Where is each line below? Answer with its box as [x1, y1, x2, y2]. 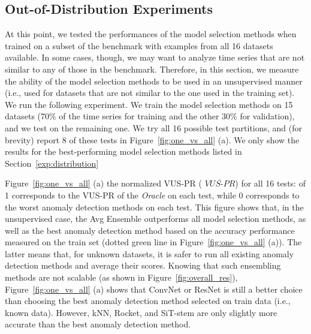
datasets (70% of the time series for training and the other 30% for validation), [5, 110, 295, 122]
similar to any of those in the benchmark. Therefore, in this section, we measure [5, 62, 299, 75]
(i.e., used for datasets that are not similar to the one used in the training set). [5, 86, 295, 99]
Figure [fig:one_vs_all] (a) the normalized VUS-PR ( [5, 177, 202, 189]
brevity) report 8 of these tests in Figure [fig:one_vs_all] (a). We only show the [5, 133, 300, 146]
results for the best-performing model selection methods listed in [5, 145, 242, 158]
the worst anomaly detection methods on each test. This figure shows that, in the [5, 200, 304, 213]
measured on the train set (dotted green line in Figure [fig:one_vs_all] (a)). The [5, 236, 302, 248]
